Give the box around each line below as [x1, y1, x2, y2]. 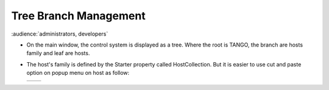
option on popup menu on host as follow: [26, 69, 130, 77]
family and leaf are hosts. [26, 50, 90, 57]
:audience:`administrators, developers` [11, 30, 108, 37]
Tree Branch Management [11, 9, 146, 22]
